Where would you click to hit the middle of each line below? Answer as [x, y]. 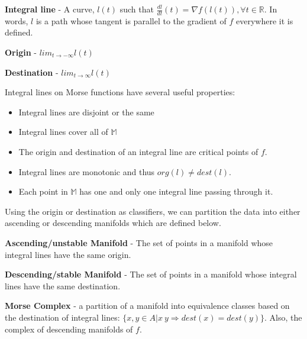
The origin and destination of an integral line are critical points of [138, 151]
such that [137, 9]
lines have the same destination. [63, 285]
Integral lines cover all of [63, 132]
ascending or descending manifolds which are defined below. [113, 223]
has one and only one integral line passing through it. [176, 191]
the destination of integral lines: [62, 317]
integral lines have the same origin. [68, 254]
